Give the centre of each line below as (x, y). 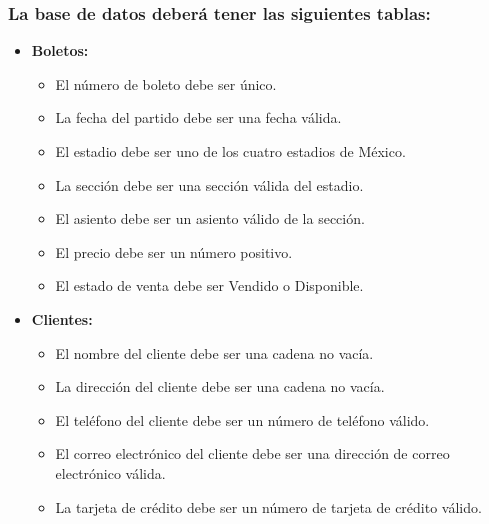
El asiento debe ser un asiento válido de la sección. (210, 218)
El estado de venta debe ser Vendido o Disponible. (209, 285)
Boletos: (60, 50)
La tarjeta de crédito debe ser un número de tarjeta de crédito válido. (268, 506)
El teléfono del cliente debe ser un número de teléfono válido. (242, 419)
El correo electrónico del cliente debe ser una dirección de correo (252, 453)
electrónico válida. (110, 472)
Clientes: (62, 318)
